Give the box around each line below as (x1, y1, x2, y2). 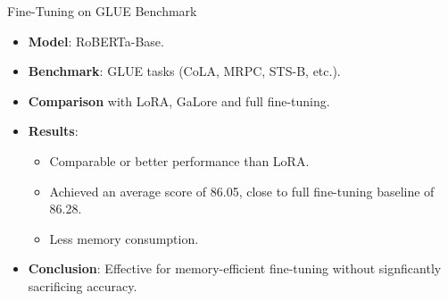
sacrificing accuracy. (28, 276, 137, 295)
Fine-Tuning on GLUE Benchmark (7, 2, 197, 20)
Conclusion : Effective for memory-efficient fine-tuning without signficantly (28, 259, 442, 278)
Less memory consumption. (49, 229, 199, 247)
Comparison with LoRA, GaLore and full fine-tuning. (28, 91, 330, 110)
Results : (28, 121, 79, 140)
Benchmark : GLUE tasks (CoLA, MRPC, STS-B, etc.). (28, 62, 341, 80)
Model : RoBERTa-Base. (28, 31, 164, 50)
